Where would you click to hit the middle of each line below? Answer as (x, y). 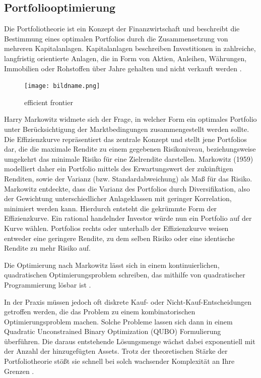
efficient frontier (49, 102)
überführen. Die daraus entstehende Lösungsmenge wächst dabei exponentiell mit (130, 341)
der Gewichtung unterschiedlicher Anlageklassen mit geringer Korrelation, (118, 198)
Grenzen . (19, 371)
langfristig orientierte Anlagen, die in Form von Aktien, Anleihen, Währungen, (125, 58)
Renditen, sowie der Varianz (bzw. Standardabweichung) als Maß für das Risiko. (128, 178)
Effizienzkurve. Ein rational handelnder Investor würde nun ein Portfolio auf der (128, 218)
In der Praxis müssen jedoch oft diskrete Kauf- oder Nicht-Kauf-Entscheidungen (128, 301)
